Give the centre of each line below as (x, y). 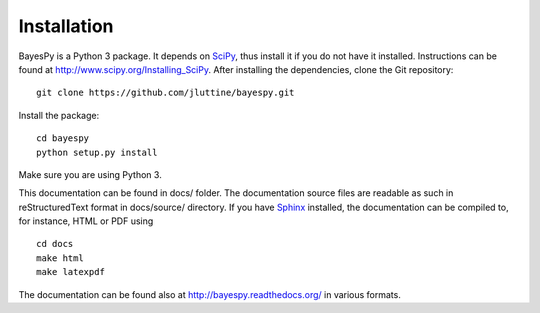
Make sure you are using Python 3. (90, 174)
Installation (66, 26)
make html (60, 258)
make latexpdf (70, 272)
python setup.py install (97, 152)
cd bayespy (63, 138)
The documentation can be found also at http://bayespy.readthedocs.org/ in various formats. (210, 294)
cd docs (55, 244)
